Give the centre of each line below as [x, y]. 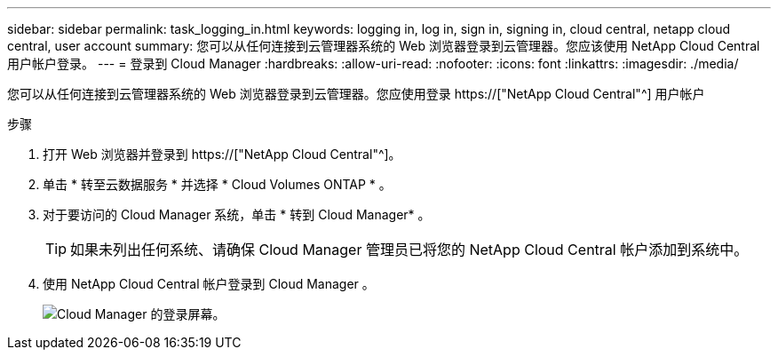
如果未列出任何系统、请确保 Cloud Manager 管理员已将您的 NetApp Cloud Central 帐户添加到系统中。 [409, 250]
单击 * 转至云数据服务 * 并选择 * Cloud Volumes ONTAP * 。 [217, 184]
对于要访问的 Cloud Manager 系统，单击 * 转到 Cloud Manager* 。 [237, 214]
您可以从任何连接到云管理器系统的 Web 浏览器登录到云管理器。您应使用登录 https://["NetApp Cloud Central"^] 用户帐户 [356, 94]
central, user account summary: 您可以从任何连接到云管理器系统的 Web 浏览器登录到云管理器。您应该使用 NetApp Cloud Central [384, 46]
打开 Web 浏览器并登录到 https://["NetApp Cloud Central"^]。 [222, 154]
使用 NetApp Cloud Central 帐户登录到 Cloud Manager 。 [209, 284]
